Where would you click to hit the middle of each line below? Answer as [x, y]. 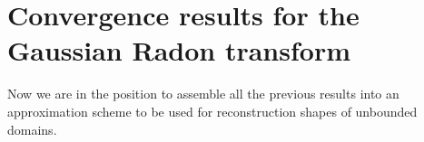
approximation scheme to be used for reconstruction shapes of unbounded [212, 111]
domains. [32, 129]
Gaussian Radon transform [179, 50]
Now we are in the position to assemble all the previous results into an [203, 94]
